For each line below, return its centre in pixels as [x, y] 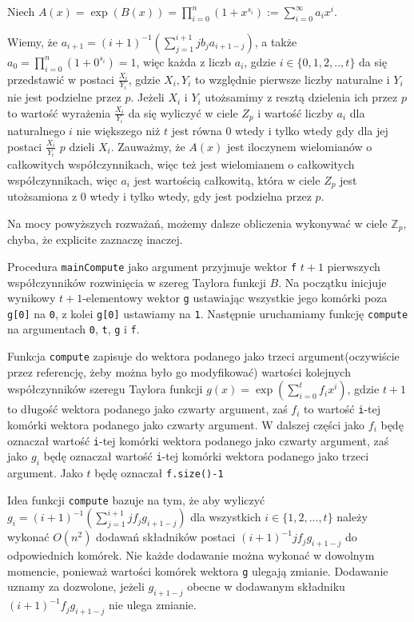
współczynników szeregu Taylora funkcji [105, 389]
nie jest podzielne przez [64, 97]
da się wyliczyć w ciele [183, 112]
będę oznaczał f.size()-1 [159, 473]
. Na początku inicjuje [332, 282]
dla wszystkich [226, 517]
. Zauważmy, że [148, 146]
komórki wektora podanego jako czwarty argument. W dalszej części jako [186, 425]
